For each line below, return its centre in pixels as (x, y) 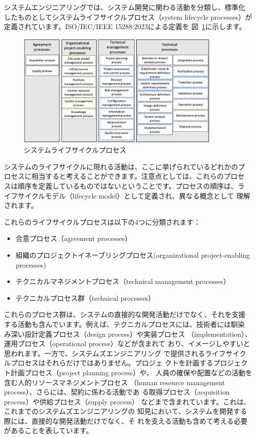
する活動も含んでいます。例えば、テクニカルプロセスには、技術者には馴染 (124, 324)
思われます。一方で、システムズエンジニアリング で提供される (105, 353)
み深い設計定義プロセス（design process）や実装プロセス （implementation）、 (128, 334)
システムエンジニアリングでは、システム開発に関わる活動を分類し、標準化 (125, 7)
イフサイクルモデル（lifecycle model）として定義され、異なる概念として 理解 (127, 195)
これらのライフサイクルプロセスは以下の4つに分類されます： (102, 221)
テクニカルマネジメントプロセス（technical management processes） (123, 281)
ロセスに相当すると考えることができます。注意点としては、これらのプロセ (124, 176)
